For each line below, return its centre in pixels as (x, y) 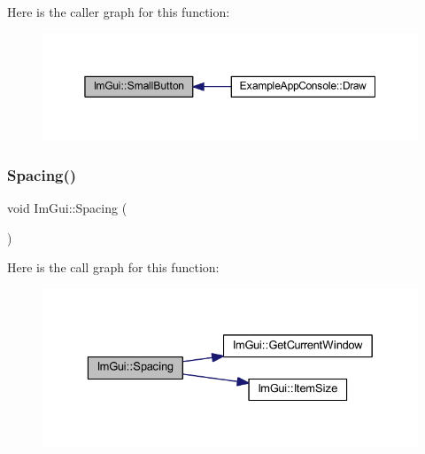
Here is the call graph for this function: (113, 267)
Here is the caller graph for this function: (119, 12)
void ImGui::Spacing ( (67, 208)
